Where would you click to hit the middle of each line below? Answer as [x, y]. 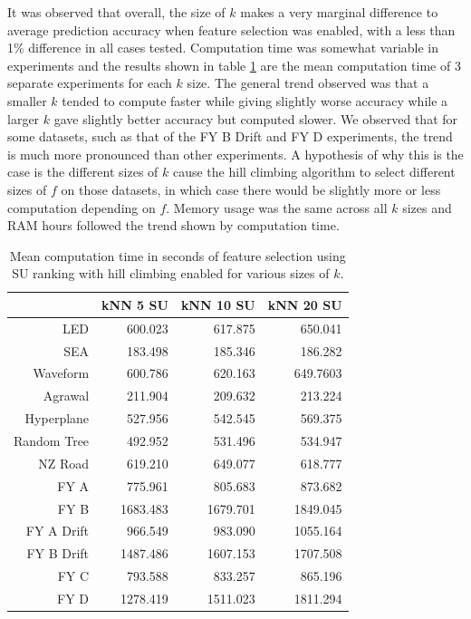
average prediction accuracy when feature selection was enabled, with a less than [231, 29]
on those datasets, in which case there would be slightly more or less [251, 189]
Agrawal [66, 396]
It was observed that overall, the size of [116, 12]
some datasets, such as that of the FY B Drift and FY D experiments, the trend [230, 136]
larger [24, 118]
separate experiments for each [90, 83]
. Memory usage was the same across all [277, 207]
